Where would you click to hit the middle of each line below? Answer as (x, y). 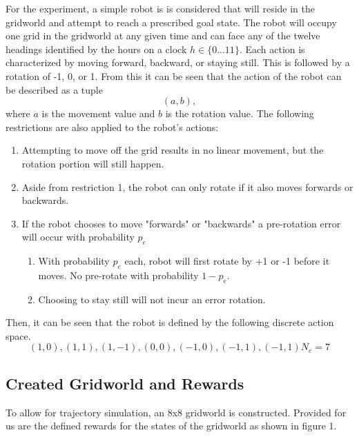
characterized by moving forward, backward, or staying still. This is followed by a (178, 62)
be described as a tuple (54, 89)
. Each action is (272, 49)
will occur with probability (78, 237)
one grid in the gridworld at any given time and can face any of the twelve (163, 35)
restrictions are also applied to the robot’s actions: (112, 126)
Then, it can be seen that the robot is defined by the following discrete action (170, 322)
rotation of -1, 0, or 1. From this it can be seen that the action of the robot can (174, 75)
